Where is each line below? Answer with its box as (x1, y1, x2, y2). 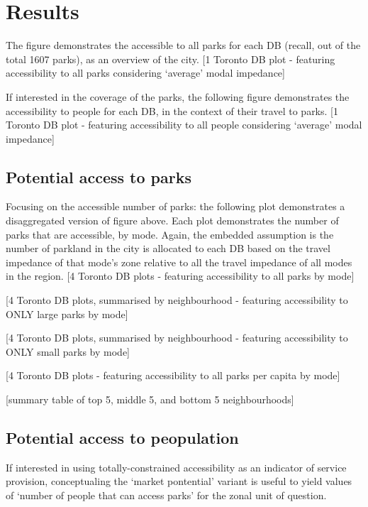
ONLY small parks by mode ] (6, 344, 130, 359)
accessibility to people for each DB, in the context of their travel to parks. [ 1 (6, 103, 338, 118)
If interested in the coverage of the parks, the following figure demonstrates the (6, 89, 350, 104)
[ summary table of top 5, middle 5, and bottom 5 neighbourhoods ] (6, 392, 294, 407)
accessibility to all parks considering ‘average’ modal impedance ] (6, 65, 285, 80)
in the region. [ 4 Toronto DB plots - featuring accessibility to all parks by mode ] (6, 268, 355, 283)
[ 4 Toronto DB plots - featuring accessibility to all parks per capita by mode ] (6, 368, 340, 383)
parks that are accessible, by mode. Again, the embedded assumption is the (6, 227, 334, 241)
